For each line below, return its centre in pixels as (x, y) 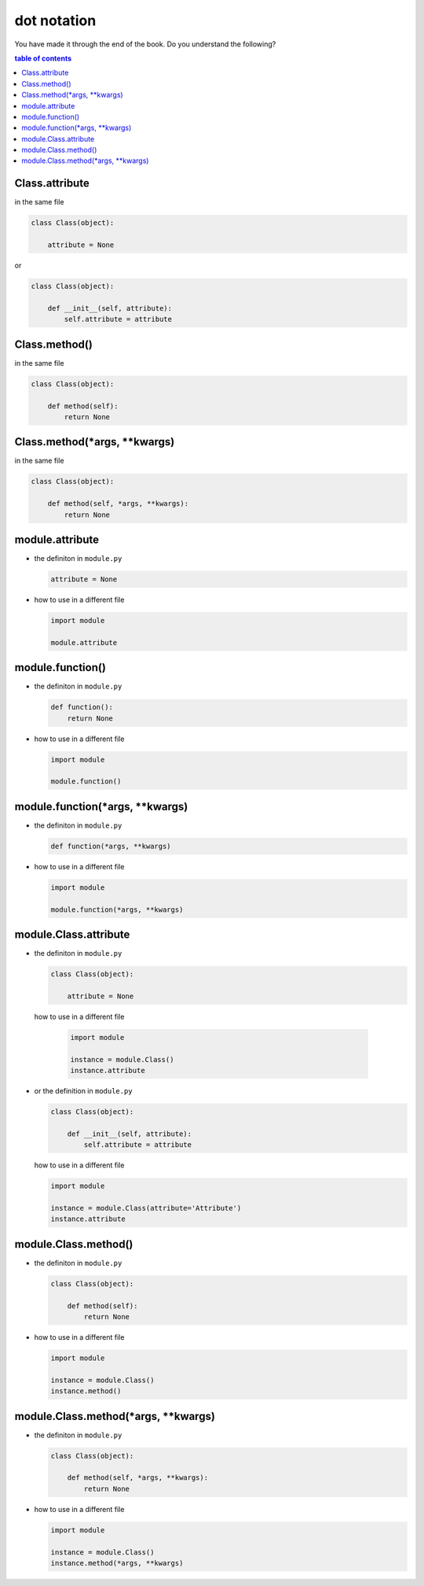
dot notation (55, 20)
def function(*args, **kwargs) (111, 846)
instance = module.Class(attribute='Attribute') (146, 1208)
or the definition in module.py (83, 1091)
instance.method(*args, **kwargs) (117, 1563)
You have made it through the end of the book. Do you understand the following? (145, 44)
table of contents (43, 58)
